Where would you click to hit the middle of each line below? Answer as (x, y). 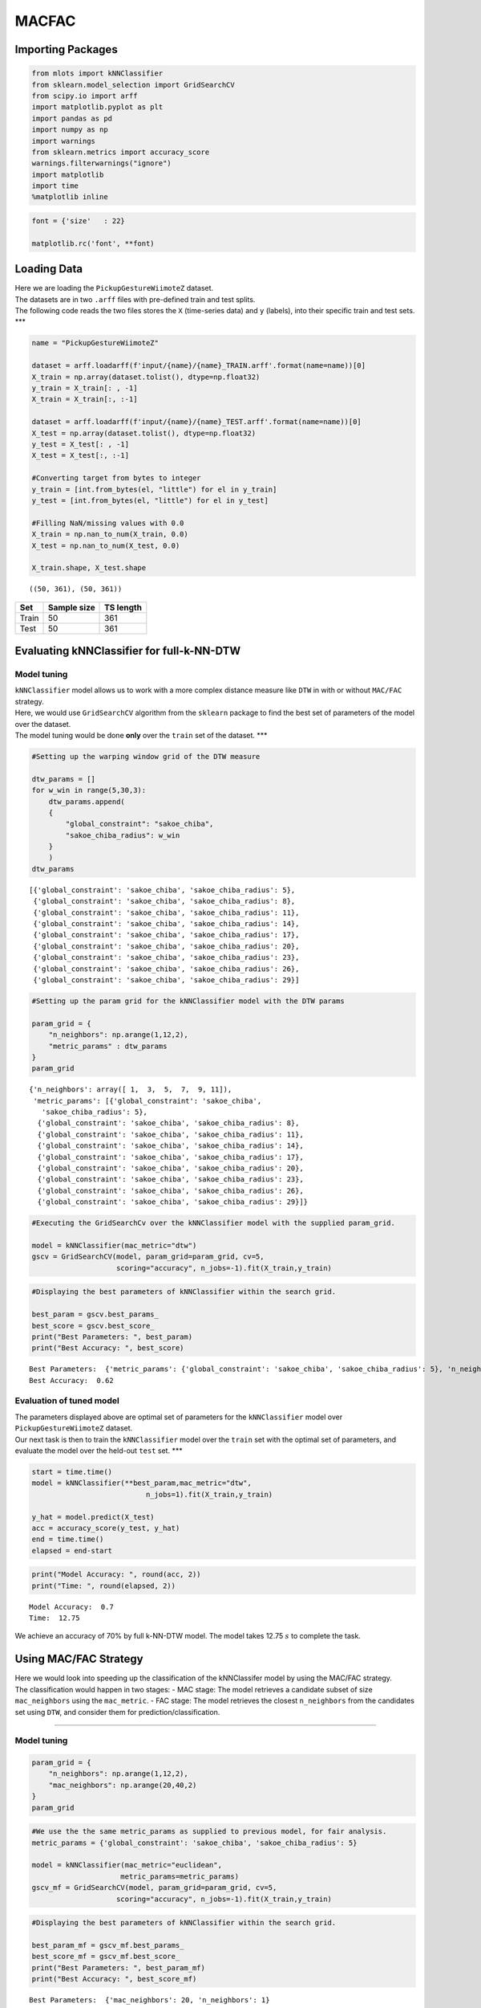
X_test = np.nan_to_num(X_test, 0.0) (106, 545)
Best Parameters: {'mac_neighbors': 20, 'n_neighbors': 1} (150, 2000)
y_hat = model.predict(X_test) (93, 1517)
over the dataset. (43, 724)
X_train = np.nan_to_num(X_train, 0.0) (110, 535)
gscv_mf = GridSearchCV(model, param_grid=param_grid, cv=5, (154, 1888)
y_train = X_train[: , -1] (85, 388)
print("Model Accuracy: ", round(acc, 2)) (116, 1575)
